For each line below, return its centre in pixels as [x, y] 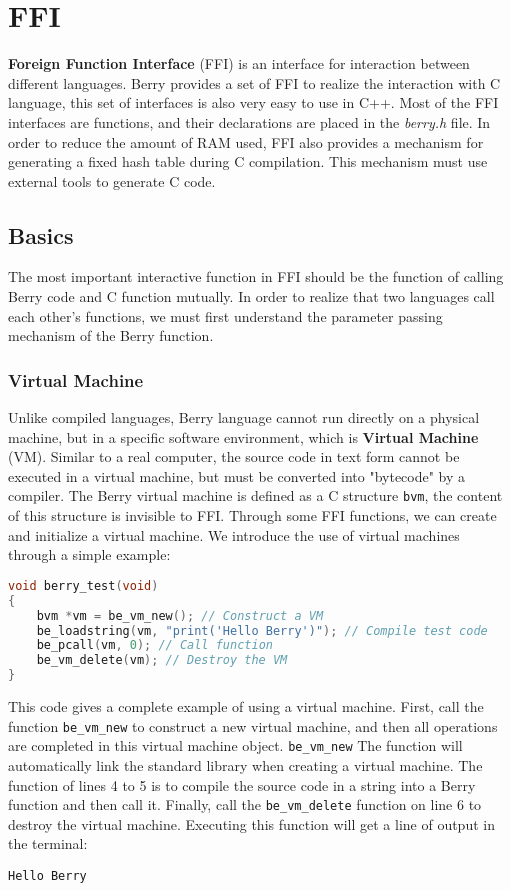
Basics [41, 234]
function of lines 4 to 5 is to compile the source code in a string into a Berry [242, 784]
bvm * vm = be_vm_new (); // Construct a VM [180, 615]
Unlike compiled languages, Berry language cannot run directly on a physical [244, 417]
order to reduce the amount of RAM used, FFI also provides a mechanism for [246, 141]
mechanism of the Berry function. [111, 335]
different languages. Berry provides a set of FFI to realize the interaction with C [254, 82]
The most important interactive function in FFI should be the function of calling [256, 276]
